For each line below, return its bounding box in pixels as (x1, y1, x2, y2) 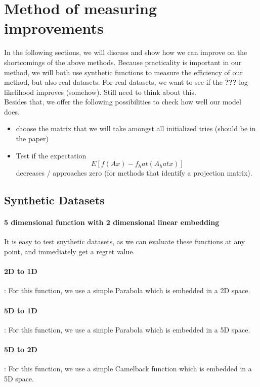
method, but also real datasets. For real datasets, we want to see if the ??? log (4, 77, 248, 87)
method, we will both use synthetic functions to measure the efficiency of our (4, 67, 243, 77)
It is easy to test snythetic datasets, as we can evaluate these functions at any (4, 236, 245, 247)
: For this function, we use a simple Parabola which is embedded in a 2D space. (4, 285, 250, 296)
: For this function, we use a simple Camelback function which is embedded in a (4, 363, 252, 374)
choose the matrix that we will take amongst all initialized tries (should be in (16, 123, 256, 134)
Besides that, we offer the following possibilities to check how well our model (4, 96, 241, 107)
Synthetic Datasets (4, 192, 105, 208)
